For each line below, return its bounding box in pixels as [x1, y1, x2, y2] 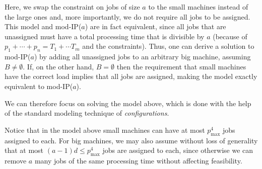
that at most [5, 145, 44, 155]
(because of [213, 31, 247, 41]
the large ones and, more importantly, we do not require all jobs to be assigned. [5, 11, 250, 22]
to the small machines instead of [148, 2, 248, 12]
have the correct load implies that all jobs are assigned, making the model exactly [5, 71, 257, 81]
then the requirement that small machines [116, 61, 246, 71]
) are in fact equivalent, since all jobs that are [85, 21, 226, 32]
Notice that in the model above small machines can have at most [5, 124, 205, 135]
